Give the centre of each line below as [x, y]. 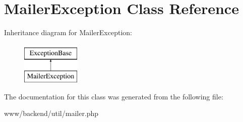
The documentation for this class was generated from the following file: [114, 96]
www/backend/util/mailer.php [51, 113]
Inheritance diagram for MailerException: [68, 32]
